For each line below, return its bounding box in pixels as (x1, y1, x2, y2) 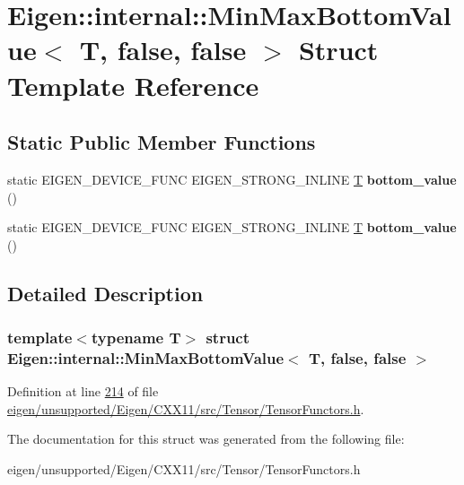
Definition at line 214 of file (7, 382, 159, 401)
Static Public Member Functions (7, 128, 316, 156)
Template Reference (7, 66, 259, 103)
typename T (91, 326, 181, 349)
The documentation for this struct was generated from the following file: (7, 429, 405, 448)
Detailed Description (7, 279, 204, 307)
